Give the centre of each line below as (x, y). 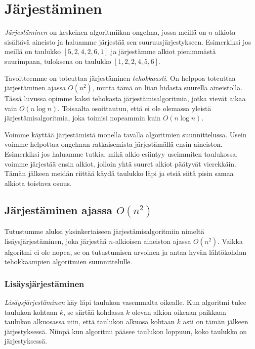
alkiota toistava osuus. (38, 183)
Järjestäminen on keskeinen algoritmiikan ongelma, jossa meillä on (106, 32)
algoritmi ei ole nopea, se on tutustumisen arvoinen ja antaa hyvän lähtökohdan (126, 252)
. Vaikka (230, 241)
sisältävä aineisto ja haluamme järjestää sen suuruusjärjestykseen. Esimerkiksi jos (128, 41)
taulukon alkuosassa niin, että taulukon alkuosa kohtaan (90, 321)
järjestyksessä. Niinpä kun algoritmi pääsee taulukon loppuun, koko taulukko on (126, 331)
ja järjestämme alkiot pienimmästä (163, 51)
